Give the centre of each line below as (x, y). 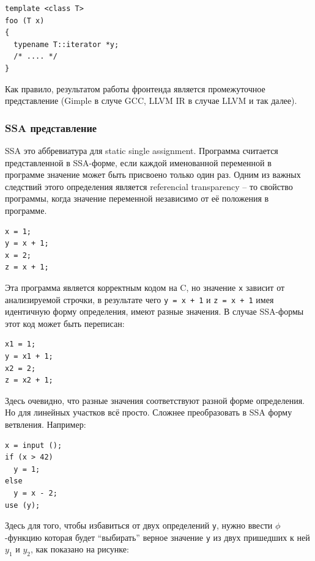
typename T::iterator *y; (66, 44)
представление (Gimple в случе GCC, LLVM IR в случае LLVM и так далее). (151, 101)
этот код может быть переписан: (65, 323)
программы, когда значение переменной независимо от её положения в (137, 198)
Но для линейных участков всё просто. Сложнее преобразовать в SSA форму (149, 412)
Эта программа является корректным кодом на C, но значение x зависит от (145, 287)
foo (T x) (25, 20)
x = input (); (34, 445)
